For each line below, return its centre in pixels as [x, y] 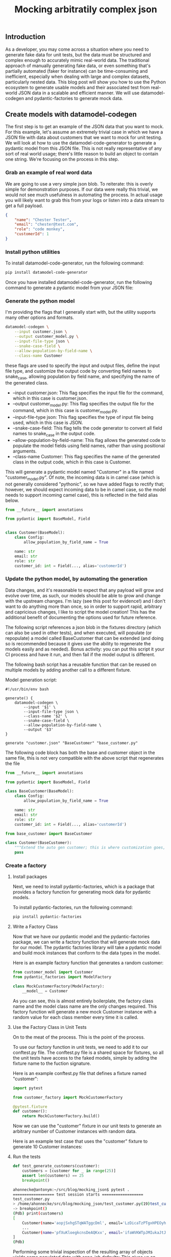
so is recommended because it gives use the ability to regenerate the [78, 643]
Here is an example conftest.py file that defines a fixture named [79, 1073]
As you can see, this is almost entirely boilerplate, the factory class [83, 1001]
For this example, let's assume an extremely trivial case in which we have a [84, 132]
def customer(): [30, 1111]
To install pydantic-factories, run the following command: [73, 907]
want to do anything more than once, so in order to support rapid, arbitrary [84, 606]
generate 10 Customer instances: [47, 1147]
